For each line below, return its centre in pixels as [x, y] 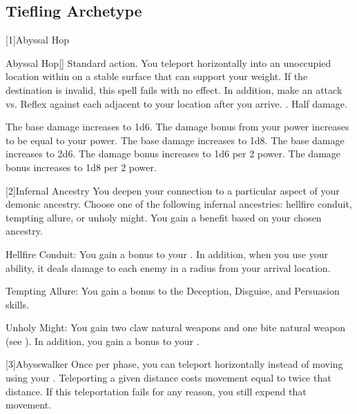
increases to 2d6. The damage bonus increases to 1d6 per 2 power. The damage [173, 154]
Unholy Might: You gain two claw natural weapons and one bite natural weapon [176, 327]
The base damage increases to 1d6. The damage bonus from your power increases [177, 127]
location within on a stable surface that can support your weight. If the [157, 76]
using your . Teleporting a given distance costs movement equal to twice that [168, 378]
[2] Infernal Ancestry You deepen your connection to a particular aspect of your [173, 190]
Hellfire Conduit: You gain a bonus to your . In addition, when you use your [167, 254]
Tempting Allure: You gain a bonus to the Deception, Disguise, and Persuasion [173, 291]
